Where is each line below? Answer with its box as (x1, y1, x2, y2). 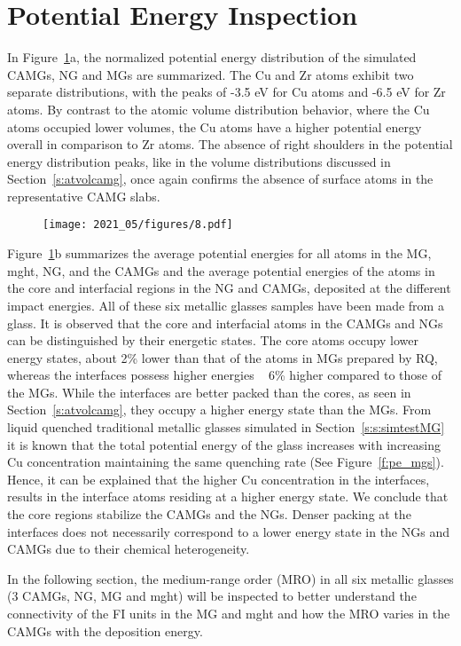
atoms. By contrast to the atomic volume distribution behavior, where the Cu (7, 99, 430, 118)
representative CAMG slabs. (7, 186, 160, 205)
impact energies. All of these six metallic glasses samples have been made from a (7, 295, 444, 314)
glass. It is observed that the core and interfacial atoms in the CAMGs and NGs (7, 313, 443, 332)
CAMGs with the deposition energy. (7, 621, 203, 640)
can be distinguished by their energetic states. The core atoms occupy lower (7, 331, 419, 350)
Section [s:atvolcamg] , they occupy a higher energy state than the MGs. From (7, 400, 432, 419)
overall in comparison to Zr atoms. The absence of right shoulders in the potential (7, 135, 453, 154)
